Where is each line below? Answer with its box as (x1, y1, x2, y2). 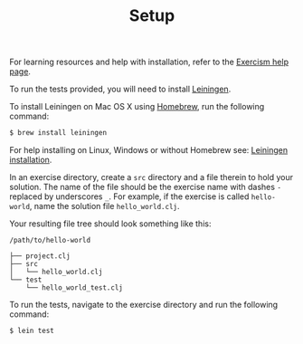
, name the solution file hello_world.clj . (29, 201, 180, 212)
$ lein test (9, 327, 54, 336)
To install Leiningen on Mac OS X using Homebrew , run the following (9, 101, 265, 112)
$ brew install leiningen (9, 129, 107, 138)
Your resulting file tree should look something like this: (9, 218, 212, 229)
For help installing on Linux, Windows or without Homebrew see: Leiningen (9, 145, 288, 156)
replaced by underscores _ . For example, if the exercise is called (9, 191, 250, 202)
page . (9, 66, 32, 77)
